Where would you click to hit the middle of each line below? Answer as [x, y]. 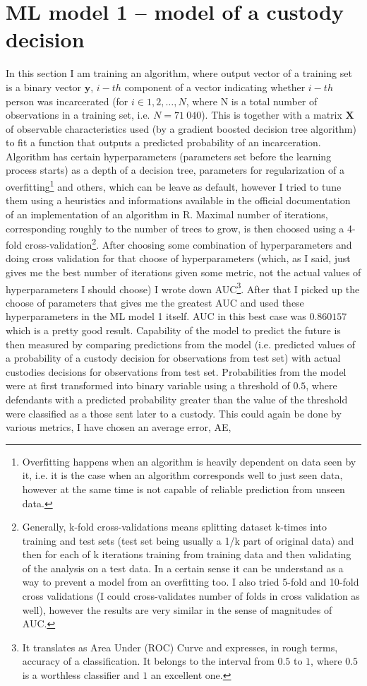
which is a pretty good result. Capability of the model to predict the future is [173, 330]
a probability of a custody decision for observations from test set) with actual [173, 358]
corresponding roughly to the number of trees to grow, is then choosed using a [175, 228]
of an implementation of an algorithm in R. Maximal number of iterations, [167, 214]
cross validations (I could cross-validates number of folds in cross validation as [191, 596]
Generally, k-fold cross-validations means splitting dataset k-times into [175, 527]
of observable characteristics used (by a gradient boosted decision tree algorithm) [181, 128]
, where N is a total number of [252, 101]
